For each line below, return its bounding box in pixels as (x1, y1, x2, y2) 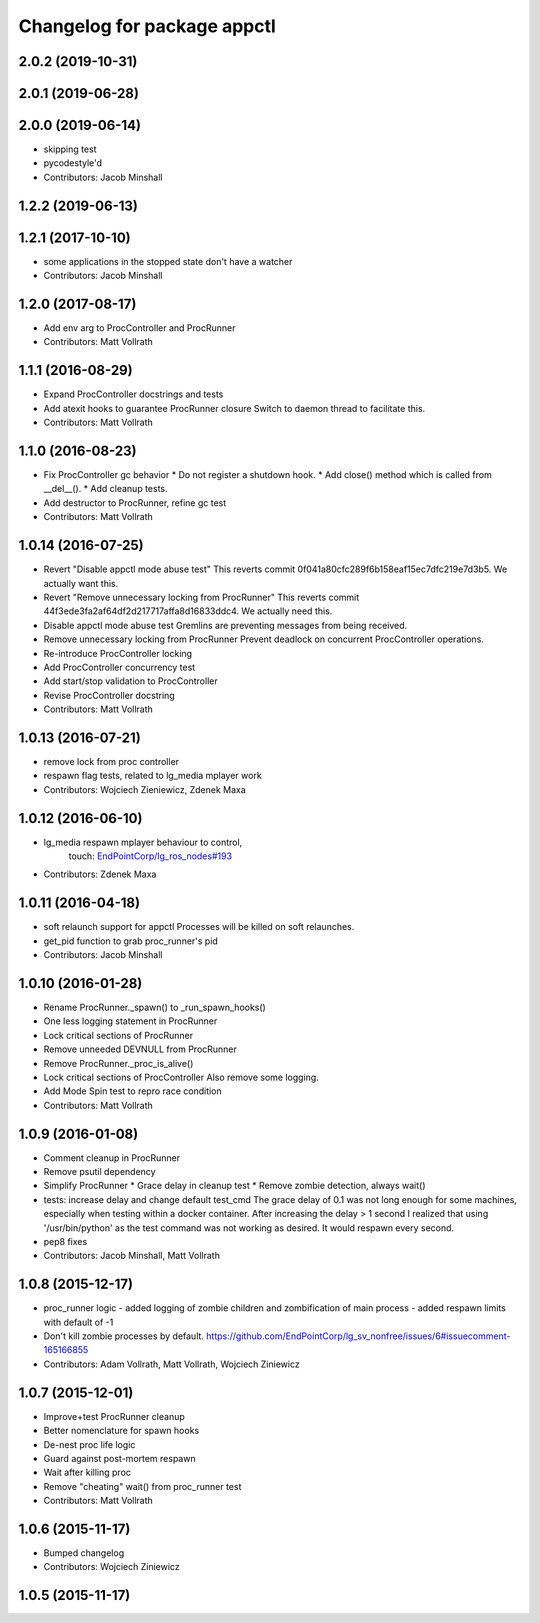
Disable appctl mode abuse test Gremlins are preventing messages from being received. (43, 619, 408, 631)
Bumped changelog (43, 1547, 125, 1559)
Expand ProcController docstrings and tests (43, 388, 224, 400)
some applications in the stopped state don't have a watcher (43, 255, 293, 267)
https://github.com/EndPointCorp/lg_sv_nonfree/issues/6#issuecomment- (206, 1330, 511, 1342)
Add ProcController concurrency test (43, 661, 196, 673)
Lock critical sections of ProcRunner (43, 1029, 194, 1041)
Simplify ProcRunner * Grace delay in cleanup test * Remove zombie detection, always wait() (43, 1180, 426, 1192)
